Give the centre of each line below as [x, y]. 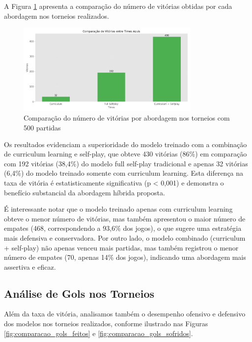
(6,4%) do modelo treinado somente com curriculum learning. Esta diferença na [124, 173]
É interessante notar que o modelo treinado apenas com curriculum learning [118, 209]
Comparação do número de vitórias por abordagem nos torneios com [127, 118]
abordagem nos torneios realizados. [56, 16]
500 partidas [42, 127]
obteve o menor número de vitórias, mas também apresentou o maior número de [125, 218]
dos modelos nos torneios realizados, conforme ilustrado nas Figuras [106, 324]
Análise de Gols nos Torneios [79, 293]
